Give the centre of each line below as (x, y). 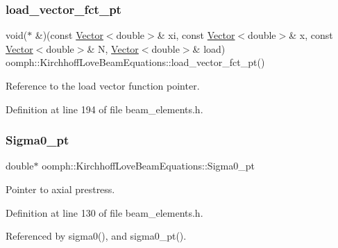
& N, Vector (113, 48)
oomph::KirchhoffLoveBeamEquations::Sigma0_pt (148, 166)
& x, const (311, 35)
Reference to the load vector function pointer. (103, 85)
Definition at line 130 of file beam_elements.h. (104, 212)
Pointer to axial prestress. (60, 189)
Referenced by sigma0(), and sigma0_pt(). (96, 236)
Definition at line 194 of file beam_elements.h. (104, 109)
